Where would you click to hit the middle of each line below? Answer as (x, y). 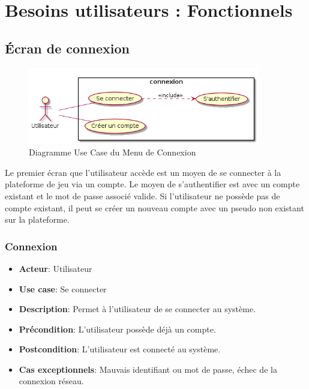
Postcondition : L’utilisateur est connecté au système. (120, 349)
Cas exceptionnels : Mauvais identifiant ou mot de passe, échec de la (148, 369)
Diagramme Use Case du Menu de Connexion (112, 152)
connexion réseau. (51, 381)
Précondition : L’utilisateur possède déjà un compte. (117, 329)
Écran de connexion (67, 48)
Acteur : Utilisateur (55, 268)
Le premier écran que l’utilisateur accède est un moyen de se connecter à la (143, 172)
